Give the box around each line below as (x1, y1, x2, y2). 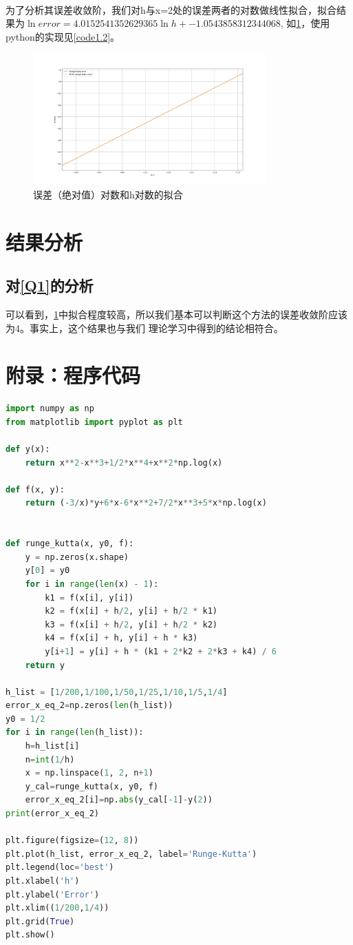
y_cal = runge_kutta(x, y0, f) (25, 781, 158, 791)
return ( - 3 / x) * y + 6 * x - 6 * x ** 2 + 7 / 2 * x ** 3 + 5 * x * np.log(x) (25, 498, 267, 508)
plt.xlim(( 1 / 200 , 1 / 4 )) (6, 903, 109, 913)
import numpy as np (6, 404, 94, 414)
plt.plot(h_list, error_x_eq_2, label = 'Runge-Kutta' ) (6, 849, 257, 859)
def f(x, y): (6, 484, 65, 495)
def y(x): (6, 444, 50, 455)
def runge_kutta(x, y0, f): (6, 539, 134, 549)
